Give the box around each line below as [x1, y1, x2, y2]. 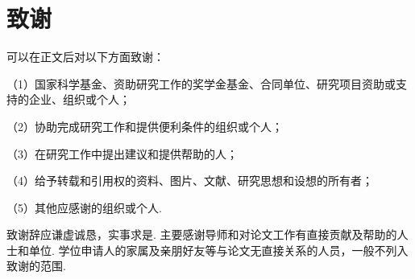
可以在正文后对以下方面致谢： [6, 48, 164, 65]
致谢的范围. [6, 257, 66, 274]
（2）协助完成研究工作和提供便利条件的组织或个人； [6, 117, 283, 134]
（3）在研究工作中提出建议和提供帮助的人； [6, 145, 238, 162]
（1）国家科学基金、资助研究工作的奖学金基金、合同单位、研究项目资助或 [6, 75, 396, 92]
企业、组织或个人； [28, 91, 131, 108]
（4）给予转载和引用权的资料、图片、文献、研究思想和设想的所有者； [6, 172, 373, 189]
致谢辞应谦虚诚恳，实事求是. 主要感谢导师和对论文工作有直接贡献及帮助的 [6, 226, 397, 243]
